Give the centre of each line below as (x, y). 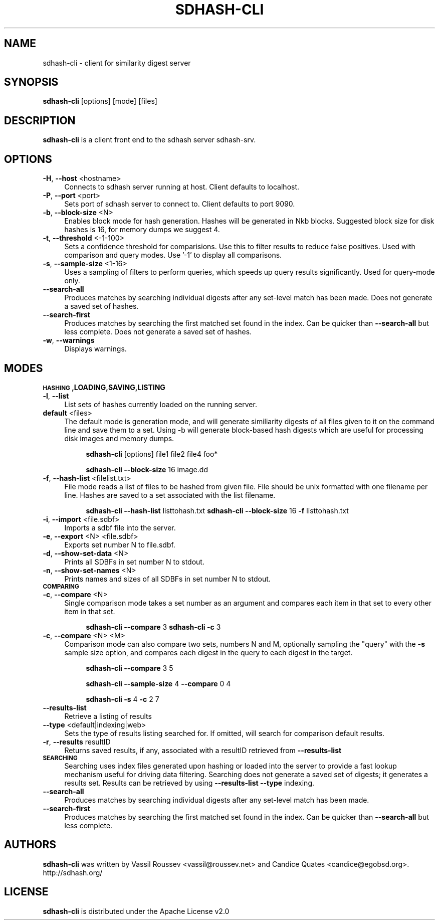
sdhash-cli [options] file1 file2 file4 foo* (152, 454)
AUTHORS (30, 845)
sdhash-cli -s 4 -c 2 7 (123, 699)
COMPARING (61, 586)
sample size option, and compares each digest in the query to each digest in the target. (208, 652)
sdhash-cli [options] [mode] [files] (100, 101)
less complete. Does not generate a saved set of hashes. (158, 332)
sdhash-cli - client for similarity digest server (117, 63)
